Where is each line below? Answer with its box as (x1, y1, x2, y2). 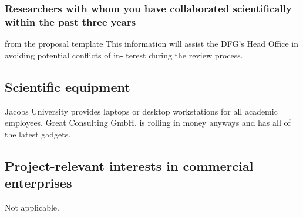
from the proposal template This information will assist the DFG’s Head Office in (5, 37, 299, 50)
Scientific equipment (5, 77, 130, 95)
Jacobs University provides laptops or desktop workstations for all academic (5, 105, 278, 117)
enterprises (5, 174, 72, 192)
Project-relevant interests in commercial (5, 156, 254, 174)
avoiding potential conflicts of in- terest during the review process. (5, 49, 243, 61)
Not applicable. (5, 201, 59, 213)
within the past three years (5, 14, 136, 29)
